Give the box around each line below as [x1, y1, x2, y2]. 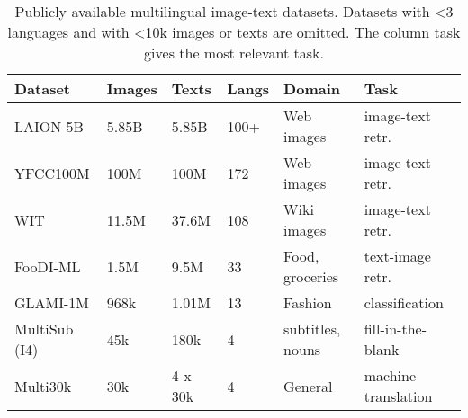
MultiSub [14, 318, 74, 339]
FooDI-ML [14, 255, 81, 277]
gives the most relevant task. [144, 42, 324, 63]
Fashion [283, 292, 332, 313]
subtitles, [283, 318, 341, 339]
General [283, 375, 333, 396]
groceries [283, 266, 339, 287]
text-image [364, 245, 431, 266]
